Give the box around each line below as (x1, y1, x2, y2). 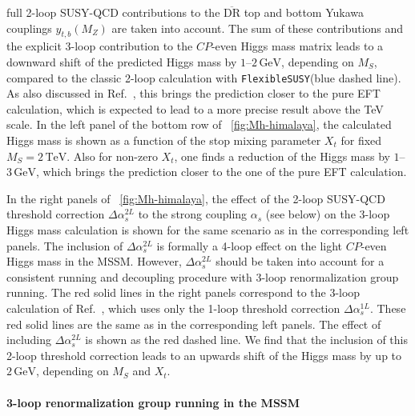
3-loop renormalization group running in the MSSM (6, 394, 300, 410)
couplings (6, 19, 52, 36)
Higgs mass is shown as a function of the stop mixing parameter (6, 132, 321, 149)
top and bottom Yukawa (244, 4, 365, 20)
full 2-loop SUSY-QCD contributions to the (6, 4, 220, 20)
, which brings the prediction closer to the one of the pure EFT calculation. (36, 163, 407, 180)
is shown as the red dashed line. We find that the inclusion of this (85, 331, 408, 348)
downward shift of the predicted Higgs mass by (6, 53, 237, 70)
